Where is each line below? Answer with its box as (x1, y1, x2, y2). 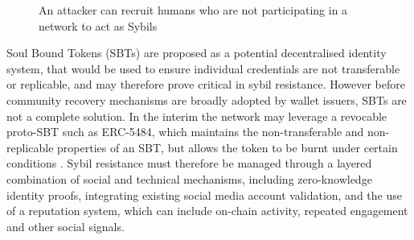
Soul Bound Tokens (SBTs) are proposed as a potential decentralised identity (6, 44, 387, 61)
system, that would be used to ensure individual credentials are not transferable (6, 60, 400, 77)
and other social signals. (6, 217, 125, 234)
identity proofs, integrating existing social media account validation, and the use (6, 186, 402, 203)
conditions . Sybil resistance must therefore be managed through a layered (6, 155, 372, 172)
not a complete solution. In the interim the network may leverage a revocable (6, 107, 387, 124)
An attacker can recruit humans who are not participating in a (39, 2, 348, 18)
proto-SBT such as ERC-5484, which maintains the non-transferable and (6, 123, 364, 140)
